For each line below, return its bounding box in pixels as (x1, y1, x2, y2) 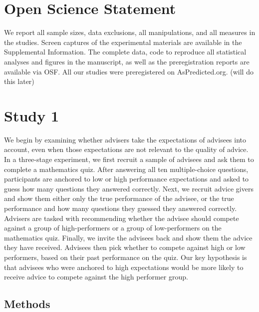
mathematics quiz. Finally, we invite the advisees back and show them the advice (4, 232, 253, 242)
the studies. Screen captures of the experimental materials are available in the (4, 36, 242, 47)
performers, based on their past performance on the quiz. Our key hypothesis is (4, 251, 247, 262)
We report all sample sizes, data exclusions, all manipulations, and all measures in (4, 27, 256, 37)
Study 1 (4, 105, 59, 125)
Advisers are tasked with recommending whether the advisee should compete (4, 212, 239, 223)
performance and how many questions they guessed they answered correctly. (4, 202, 237, 213)
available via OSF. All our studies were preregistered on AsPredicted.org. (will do (4, 66, 254, 76)
